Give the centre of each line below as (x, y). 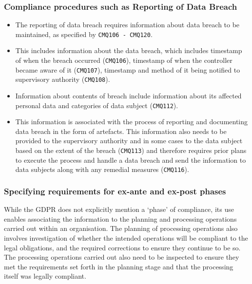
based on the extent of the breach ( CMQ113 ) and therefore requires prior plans (131, 150)
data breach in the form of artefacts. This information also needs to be (121, 131)
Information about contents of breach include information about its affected (128, 96)
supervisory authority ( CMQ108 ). (63, 79)
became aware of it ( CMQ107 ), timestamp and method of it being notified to (128, 69)
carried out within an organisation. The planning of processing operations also (121, 228)
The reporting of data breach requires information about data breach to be (127, 25)
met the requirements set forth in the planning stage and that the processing (119, 266)
